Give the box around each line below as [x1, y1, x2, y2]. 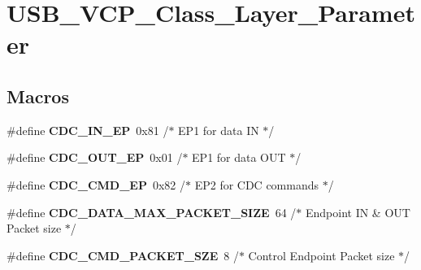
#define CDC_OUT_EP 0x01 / [7, 149, 183, 166]
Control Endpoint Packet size [248, 246, 395, 263]
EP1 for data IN [178, 121, 259, 138]
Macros [7, 83, 69, 108]
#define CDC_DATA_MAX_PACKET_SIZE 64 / [7, 203, 297, 220]
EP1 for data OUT [192, 149, 286, 166]
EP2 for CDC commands [194, 176, 319, 193]
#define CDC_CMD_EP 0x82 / [7, 176, 185, 193]
